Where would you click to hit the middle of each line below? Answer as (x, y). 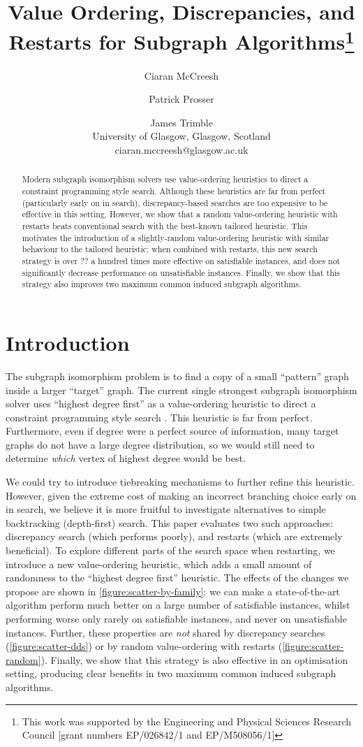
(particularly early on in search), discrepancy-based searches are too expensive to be (175, 202)
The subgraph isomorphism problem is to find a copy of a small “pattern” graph (177, 376)
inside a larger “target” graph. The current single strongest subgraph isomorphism (181, 390)
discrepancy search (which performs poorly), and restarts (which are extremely (174, 536)
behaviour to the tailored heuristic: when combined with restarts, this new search (170, 249)
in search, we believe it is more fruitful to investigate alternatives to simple (166, 509)
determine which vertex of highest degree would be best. (126, 458)
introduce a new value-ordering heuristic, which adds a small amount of (159, 564)
